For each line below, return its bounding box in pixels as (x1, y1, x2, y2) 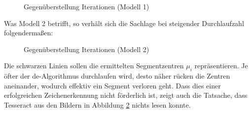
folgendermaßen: (4, 28, 53, 38)
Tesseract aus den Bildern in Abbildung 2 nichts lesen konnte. (4, 99, 191, 110)
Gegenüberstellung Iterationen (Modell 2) (24, 44, 149, 54)
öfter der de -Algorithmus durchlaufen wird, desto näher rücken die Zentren (4, 71, 230, 81)
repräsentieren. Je (194, 60, 248, 71)
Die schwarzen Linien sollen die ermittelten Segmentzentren (4, 60, 184, 71)
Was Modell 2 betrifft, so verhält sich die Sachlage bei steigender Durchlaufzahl (4, 18, 244, 28)
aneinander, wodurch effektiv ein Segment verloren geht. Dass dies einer (4, 80, 221, 90)
